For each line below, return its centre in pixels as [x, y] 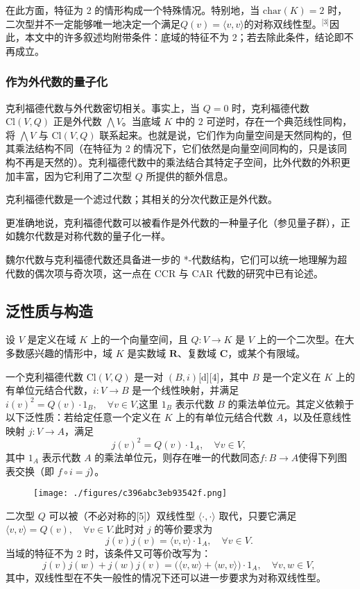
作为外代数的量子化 [57, 82]
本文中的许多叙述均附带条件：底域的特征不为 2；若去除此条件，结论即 [184, 37]
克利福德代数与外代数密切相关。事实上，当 [103, 107]
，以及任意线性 [317, 417]
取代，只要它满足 [258, 515]
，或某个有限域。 [267, 352]
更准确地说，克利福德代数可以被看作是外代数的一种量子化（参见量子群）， [173, 222]
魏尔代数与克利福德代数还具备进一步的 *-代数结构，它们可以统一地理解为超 [177, 259]
